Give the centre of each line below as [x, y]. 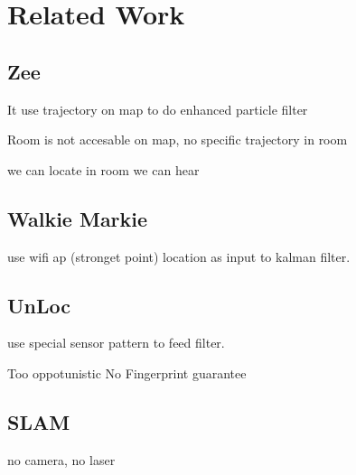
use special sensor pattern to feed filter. [116, 343]
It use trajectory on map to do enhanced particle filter [158, 109]
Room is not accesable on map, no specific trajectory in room [178, 140]
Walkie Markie [78, 218]
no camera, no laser [61, 459]
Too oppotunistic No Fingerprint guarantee [127, 373]
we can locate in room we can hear [103, 169]
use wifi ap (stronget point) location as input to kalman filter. [179, 256]
